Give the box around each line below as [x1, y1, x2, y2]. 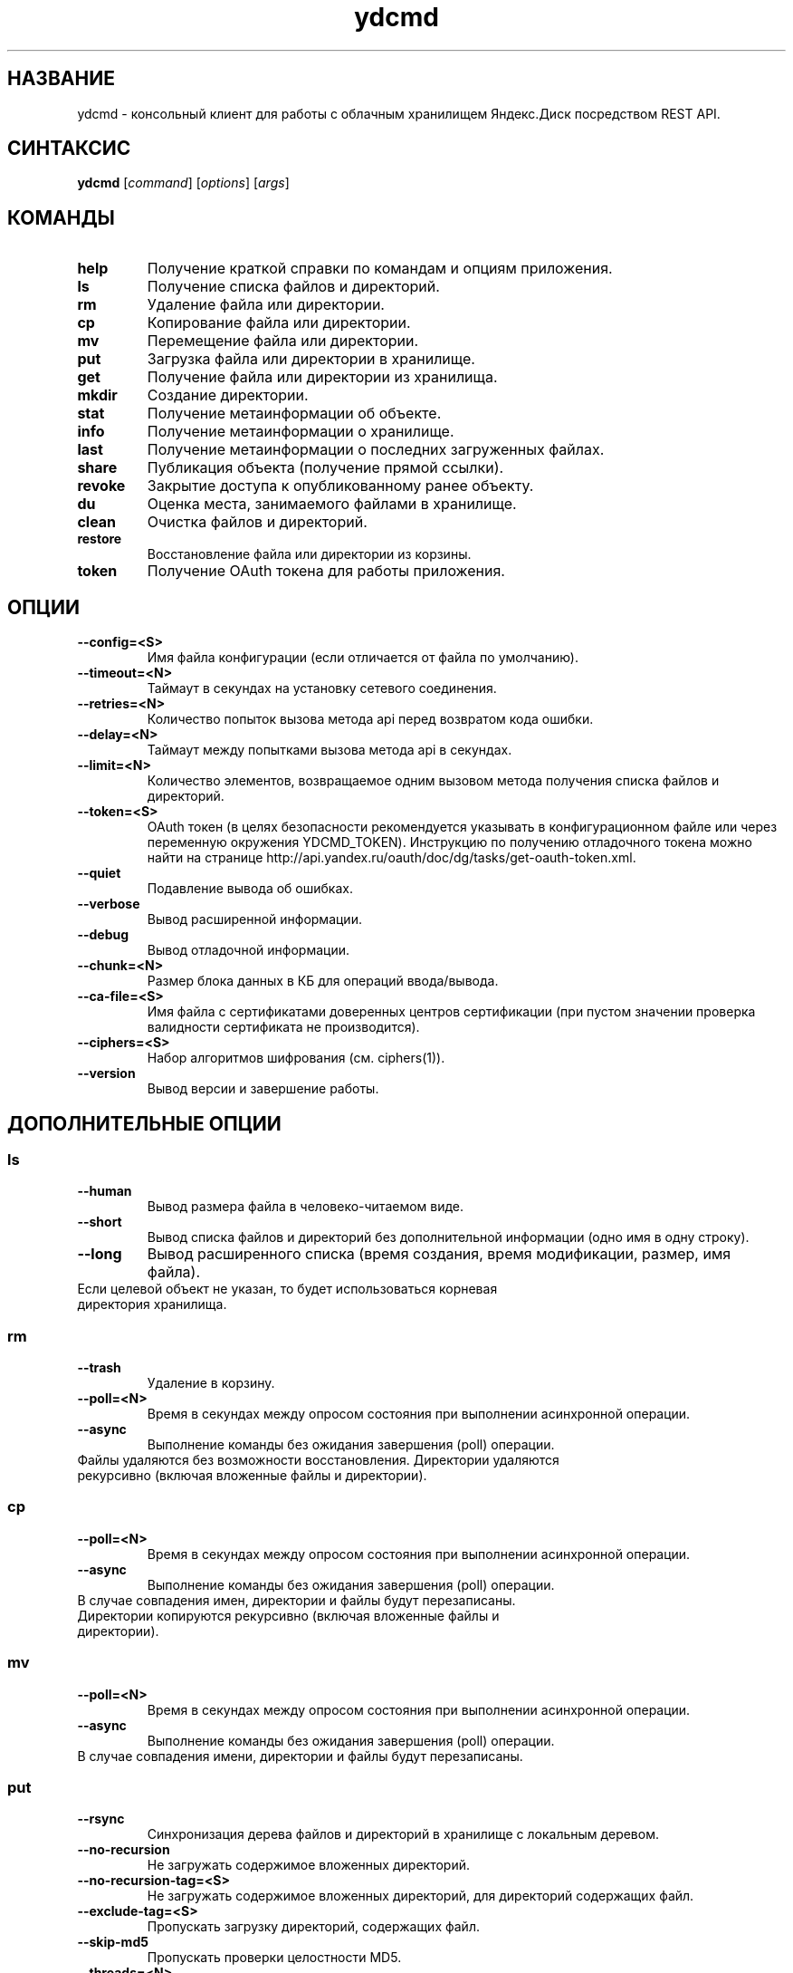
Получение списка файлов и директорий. [147, 277, 440, 296]
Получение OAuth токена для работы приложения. [147, 562, 505, 581]
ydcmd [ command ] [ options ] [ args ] [77, 175, 290, 191]
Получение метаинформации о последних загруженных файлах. [147, 440, 605, 459]
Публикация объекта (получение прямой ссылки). [147, 458, 504, 477]
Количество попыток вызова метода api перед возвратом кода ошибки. [147, 711, 594, 727]
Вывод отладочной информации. [147, 942, 349, 958]
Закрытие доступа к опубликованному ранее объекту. [147, 476, 534, 496]
